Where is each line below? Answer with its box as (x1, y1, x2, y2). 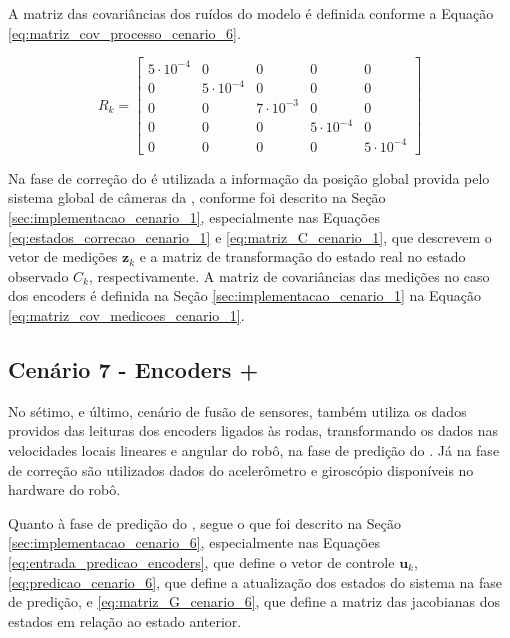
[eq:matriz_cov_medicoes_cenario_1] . (8, 305, 245, 325)
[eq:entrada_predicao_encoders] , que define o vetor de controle (8, 551, 395, 572)
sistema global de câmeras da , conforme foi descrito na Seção (8, 187, 386, 208)
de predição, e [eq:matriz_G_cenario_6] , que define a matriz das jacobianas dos (8, 591, 501, 612)
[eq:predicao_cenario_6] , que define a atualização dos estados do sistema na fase (8, 571, 503, 592)
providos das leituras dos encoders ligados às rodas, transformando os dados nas (8, 420, 498, 441)
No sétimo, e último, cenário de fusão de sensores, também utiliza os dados (8, 400, 467, 421)
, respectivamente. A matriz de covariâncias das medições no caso (88, 265, 490, 286)
